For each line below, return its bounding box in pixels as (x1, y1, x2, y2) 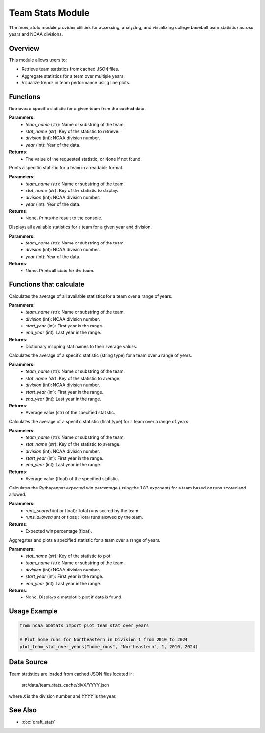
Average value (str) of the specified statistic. (26, 409, 115, 415)
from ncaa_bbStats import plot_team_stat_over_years (19, 623, 149, 628)
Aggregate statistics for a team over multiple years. (21, 73, 125, 79)
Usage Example (9, 607, 58, 616)
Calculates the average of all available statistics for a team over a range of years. (9, 293, 173, 299)
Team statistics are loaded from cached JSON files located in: (9, 671, 134, 677)
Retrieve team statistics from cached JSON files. (21, 66, 120, 72)
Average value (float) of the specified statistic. (26, 476, 119, 482)
